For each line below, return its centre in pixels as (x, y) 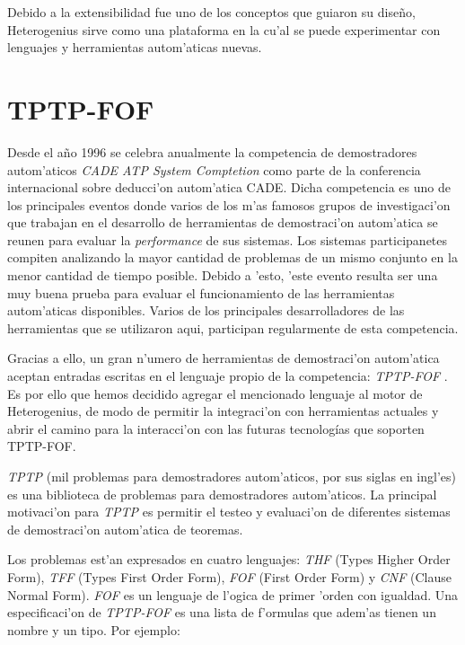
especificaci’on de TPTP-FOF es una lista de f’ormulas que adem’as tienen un (222, 612)
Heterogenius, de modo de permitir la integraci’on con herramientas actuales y (223, 411)
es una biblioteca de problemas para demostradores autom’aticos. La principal (222, 494)
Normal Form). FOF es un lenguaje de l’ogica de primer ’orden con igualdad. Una (233, 594)
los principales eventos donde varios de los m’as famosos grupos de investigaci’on (229, 204)
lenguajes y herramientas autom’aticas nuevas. (135, 47)
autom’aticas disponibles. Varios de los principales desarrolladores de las (206, 310)
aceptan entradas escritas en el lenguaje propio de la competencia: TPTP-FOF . (228, 376)
